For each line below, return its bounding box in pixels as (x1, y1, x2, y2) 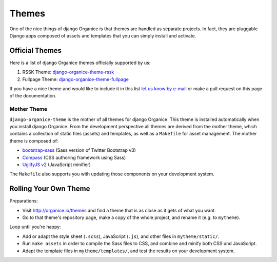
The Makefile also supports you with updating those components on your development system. (9, 171, 215, 177)
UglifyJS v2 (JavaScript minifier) (22, 162, 91, 168)
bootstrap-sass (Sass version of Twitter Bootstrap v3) (22, 147, 136, 153)
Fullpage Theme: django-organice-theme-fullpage (22, 76, 129, 82)
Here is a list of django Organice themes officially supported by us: (9, 59, 151, 66)
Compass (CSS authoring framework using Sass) (22, 154, 126, 160)
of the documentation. (9, 93, 56, 99)
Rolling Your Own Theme (9, 185, 90, 193)
